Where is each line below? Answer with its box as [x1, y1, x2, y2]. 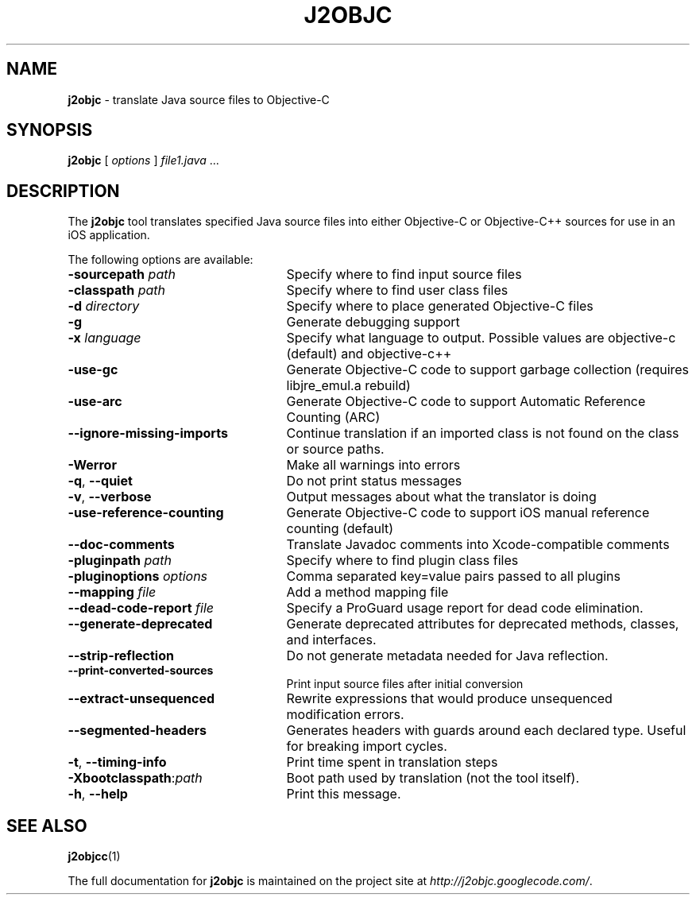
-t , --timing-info [68, 754, 167, 771]
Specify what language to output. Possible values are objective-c [286, 330, 676, 346]
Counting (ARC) [286, 409, 381, 426]
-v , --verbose [68, 489, 152, 505]
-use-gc [68, 362, 118, 378]
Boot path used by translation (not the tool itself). [286, 770, 580, 787]
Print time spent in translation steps [286, 754, 498, 771]
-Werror [68, 457, 117, 474]
